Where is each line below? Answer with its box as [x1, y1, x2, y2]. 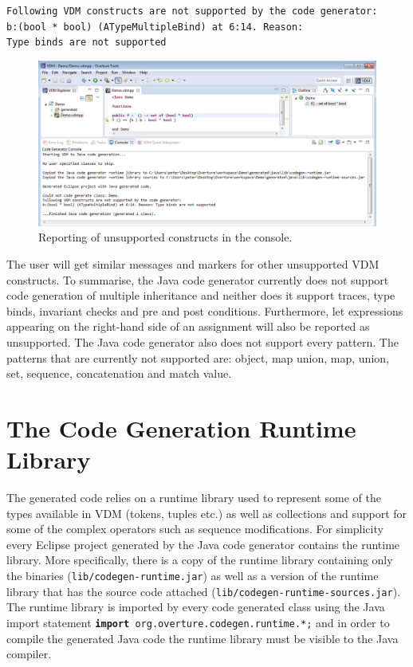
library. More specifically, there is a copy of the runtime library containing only [6, 551, 393, 568]
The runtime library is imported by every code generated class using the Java [6, 598, 385, 615]
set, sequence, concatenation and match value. [6, 365, 232, 382]
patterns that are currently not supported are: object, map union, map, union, [6, 349, 389, 366]
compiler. [6, 645, 52, 662]
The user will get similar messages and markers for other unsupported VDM [6, 256, 380, 273]
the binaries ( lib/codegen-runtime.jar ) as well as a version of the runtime [6, 567, 379, 584]
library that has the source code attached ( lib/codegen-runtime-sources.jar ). [6, 583, 401, 599]
